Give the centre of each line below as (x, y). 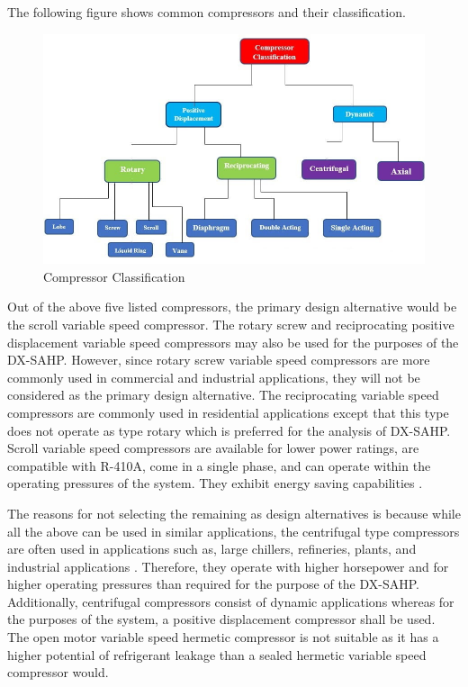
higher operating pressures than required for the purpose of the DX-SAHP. (214, 584)
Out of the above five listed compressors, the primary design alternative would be (232, 307)
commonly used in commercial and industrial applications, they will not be (214, 377)
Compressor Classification (114, 276)
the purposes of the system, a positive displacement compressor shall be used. (221, 619)
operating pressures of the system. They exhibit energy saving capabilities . (215, 483)
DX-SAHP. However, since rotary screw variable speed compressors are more (219, 360)
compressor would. (58, 672)
